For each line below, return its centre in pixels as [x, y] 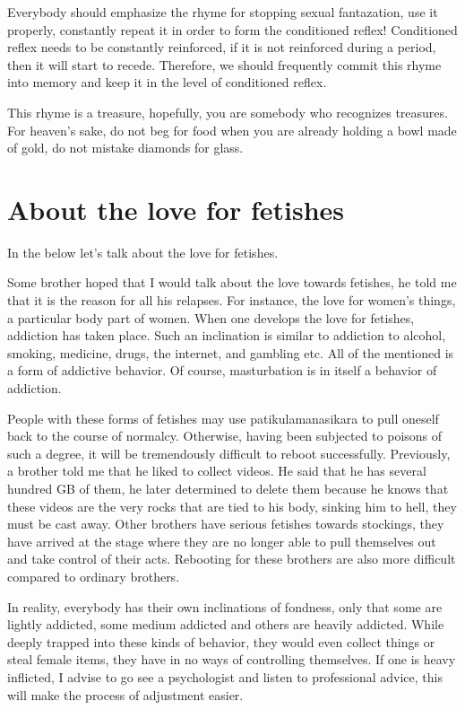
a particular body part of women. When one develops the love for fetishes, [211, 317]
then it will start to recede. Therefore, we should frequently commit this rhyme [224, 64]
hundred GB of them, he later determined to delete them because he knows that [228, 488]
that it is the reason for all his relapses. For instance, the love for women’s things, [232, 300]
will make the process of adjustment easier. [125, 694]
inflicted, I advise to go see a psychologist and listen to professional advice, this [225, 676]
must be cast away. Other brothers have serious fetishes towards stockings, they [226, 524]
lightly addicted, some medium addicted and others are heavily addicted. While [226, 624]
